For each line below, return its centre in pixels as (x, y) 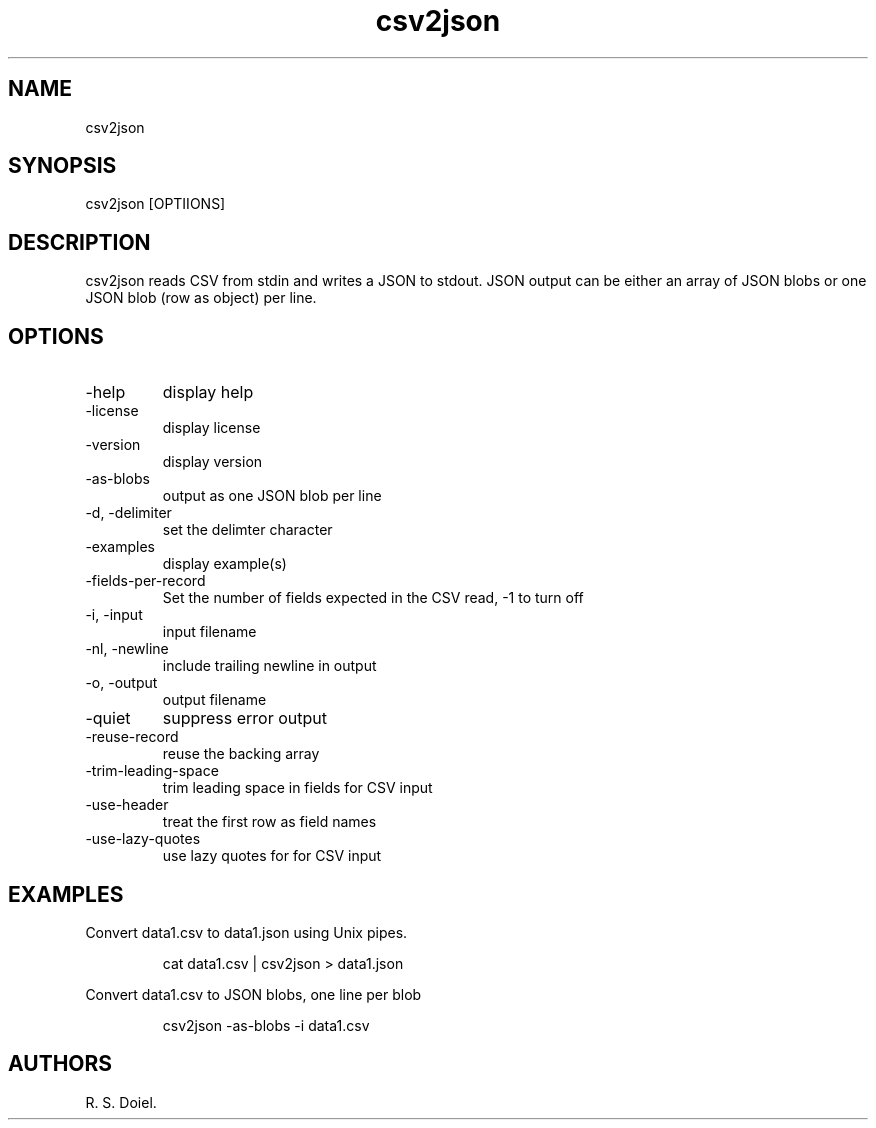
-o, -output (121, 683)
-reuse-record (132, 737)
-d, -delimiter (128, 513)
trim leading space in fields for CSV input (297, 788)
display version (212, 462)
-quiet (108, 718)
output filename (214, 700)
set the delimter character (247, 530)
